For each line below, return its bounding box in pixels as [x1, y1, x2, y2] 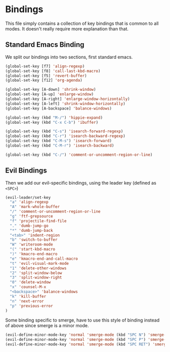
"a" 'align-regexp [10, 199, 49, 205]
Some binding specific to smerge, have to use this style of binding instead [5, 317, 160, 323]
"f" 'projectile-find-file [10, 218, 67, 224]
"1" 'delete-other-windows [10, 265, 67, 271]
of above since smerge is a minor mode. [5, 323, 89, 329]
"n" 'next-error [10, 298, 44, 304]
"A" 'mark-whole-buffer [10, 204, 60, 209]
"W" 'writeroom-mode [10, 242, 53, 247]
